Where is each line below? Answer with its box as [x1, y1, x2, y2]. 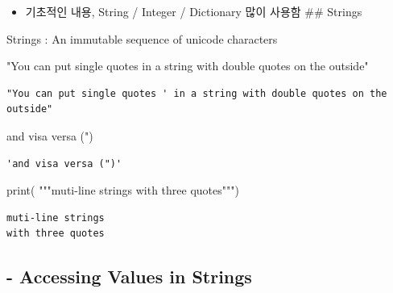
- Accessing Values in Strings [6, 264, 252, 289]
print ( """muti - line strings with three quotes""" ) [6, 182, 239, 199]
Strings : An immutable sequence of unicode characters [6, 30, 278, 47]
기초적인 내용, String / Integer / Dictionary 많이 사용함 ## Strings [25, 3, 362, 19]
